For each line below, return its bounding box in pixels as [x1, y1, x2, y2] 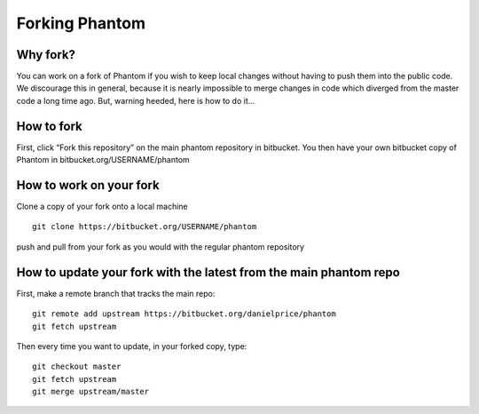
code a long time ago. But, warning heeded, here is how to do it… [16, 95, 255, 106]
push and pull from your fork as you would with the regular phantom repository [16, 241, 305, 252]
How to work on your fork [16, 178, 160, 193]
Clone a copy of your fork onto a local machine [16, 201, 188, 212]
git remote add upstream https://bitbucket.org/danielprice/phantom [32, 309, 336, 319]
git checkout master [32, 362, 122, 372]
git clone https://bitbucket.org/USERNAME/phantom [32, 222, 257, 232]
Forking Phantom [16, 13, 146, 33]
